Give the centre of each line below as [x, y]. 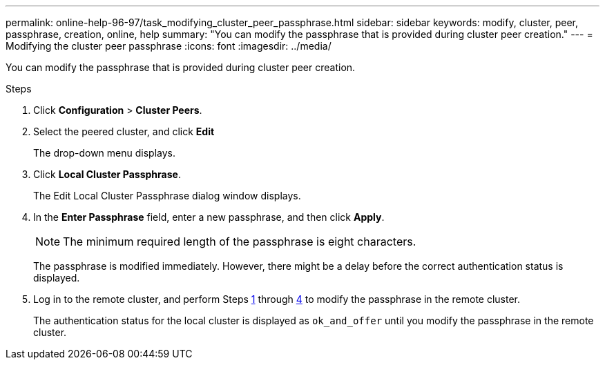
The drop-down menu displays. [104, 153]
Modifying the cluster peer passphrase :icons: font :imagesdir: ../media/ [169, 46]
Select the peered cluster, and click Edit [124, 131]
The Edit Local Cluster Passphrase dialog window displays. [167, 196]
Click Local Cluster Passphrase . [107, 174]
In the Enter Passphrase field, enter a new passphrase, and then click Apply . [209, 217]
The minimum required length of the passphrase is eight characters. [240, 241]
